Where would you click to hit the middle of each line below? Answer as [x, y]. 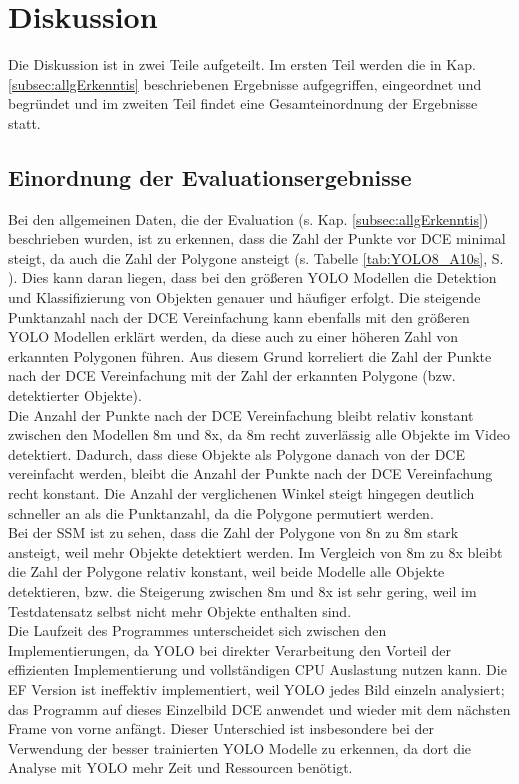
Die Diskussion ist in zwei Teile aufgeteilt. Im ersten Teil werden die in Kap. [242, 64]
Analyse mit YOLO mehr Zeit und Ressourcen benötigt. [180, 767]
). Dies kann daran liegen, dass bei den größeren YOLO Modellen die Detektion [252, 277]
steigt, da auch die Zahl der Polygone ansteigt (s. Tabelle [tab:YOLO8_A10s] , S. [256, 257]
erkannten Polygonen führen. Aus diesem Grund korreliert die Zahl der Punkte [250, 355]
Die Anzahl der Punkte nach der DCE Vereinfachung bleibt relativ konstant [241, 414]
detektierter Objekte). [75, 395]
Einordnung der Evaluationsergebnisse [210, 176]
